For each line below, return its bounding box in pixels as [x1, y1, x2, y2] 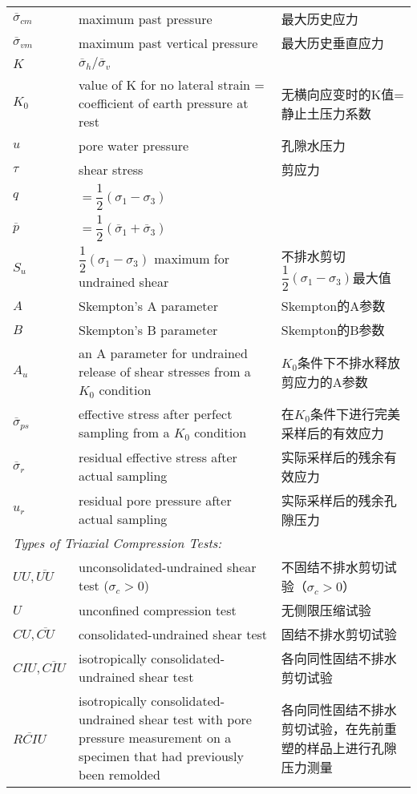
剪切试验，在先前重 [281, 719, 397, 738]
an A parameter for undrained [78, 344, 248, 363]
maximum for [154, 248, 229, 268]
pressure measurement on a [78, 728, 232, 748]
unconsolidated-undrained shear [78, 558, 257, 577]
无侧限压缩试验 [281, 601, 371, 620]
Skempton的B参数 [281, 320, 385, 340]
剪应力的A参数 [281, 372, 368, 391]
